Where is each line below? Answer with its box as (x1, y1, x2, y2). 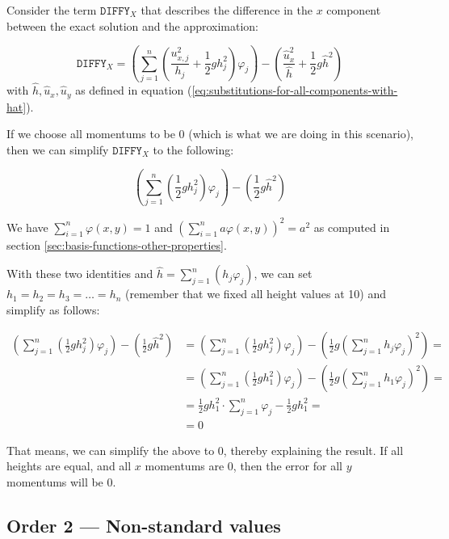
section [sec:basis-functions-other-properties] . (6, 236, 227, 253)
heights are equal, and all (6, 457, 132, 474)
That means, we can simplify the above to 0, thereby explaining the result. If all (6, 441, 404, 458)
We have (6, 218, 48, 235)
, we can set (254, 265, 313, 282)
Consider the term (6, 2, 97, 18)
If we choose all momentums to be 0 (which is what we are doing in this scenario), (6, 125, 413, 142)
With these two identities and (6, 265, 153, 282)
